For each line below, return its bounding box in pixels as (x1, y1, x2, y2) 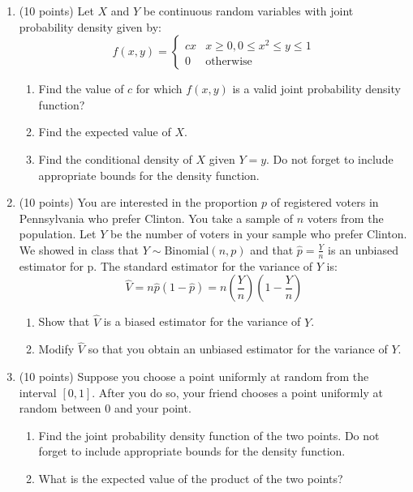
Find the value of (38, 80, 124, 97)
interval (19, 383, 57, 400)
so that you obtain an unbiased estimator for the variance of (88, 340, 388, 357)
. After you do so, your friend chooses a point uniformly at (92, 383, 383, 400)
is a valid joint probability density (232, 80, 401, 97)
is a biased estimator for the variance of (103, 313, 301, 330)
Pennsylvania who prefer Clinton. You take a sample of (19, 209, 294, 226)
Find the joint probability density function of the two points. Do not (38, 426, 380, 443)
